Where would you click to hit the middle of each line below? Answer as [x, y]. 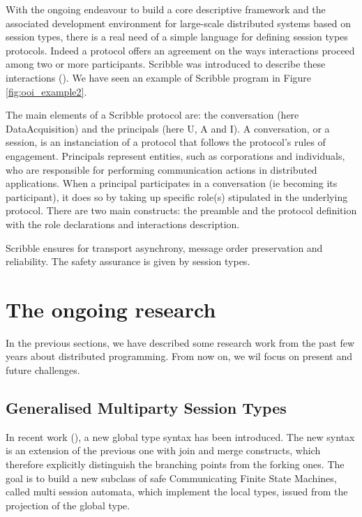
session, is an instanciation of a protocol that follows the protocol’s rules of [166, 142]
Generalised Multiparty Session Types [146, 407]
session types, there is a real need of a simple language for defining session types [177, 37]
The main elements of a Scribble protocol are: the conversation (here [152, 115]
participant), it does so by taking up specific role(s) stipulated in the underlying [177, 196]
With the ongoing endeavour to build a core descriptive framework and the [166, 9]
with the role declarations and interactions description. [123, 224]
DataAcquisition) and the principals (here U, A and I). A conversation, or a [168, 128]
